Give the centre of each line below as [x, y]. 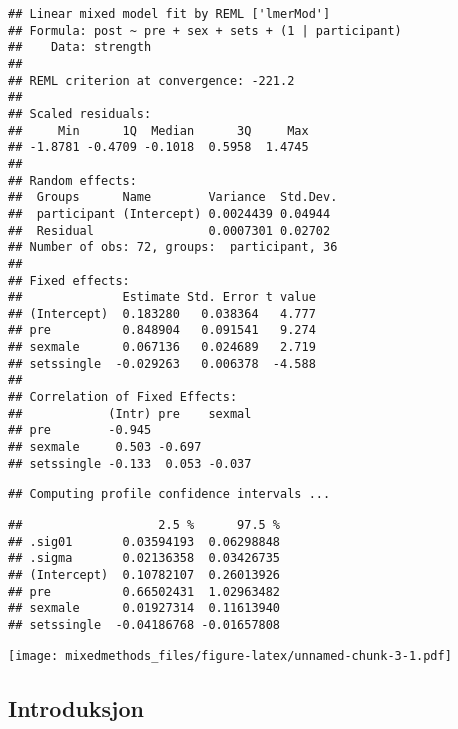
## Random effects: [72, 180]
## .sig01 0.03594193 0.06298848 [144, 541]
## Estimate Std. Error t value [162, 297]
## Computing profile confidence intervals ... [169, 494]
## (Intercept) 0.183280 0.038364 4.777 [162, 313]
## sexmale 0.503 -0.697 [105, 447]
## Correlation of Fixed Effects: [123, 397]
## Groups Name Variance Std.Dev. [173, 197]
